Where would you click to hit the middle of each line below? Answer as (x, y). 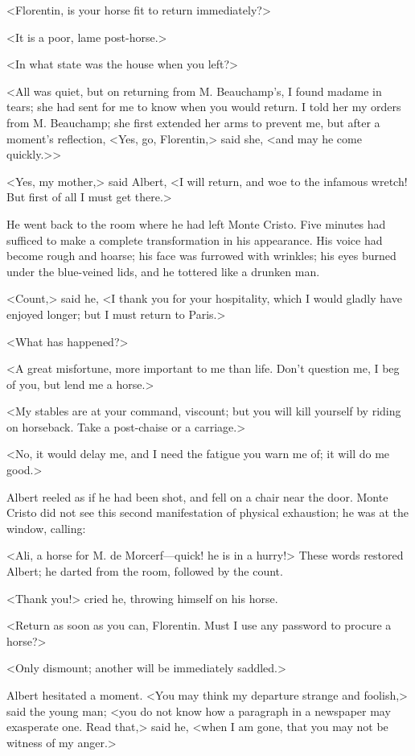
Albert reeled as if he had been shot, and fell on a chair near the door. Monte (197, 496)
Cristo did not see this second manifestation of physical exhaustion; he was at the (207, 512)
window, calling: (46, 528)
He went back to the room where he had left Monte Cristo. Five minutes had (196, 223)
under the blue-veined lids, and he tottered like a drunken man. (163, 271)
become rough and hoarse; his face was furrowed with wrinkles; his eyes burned (201, 256)
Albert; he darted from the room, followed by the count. (145, 571)
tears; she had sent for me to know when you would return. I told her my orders (204, 107)
